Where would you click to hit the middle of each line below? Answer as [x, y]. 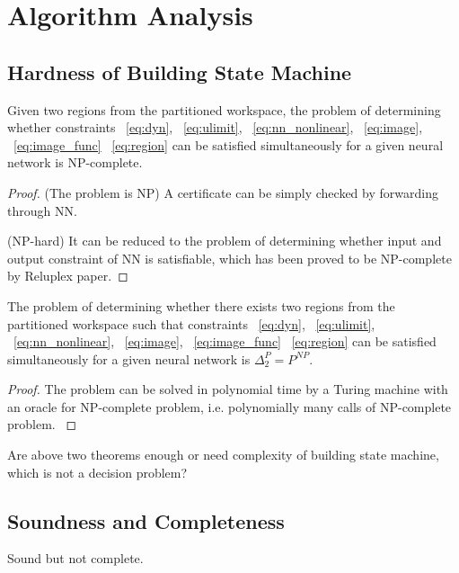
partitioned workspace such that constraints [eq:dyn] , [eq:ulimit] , [191, 323]
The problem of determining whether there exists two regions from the [201, 305]
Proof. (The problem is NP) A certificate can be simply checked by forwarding [223, 192]
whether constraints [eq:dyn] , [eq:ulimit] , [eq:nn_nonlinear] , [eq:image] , [215, 127]
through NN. [42, 210]
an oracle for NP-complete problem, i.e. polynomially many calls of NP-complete [229, 406]
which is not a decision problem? [97, 472]
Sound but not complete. [75, 558]
